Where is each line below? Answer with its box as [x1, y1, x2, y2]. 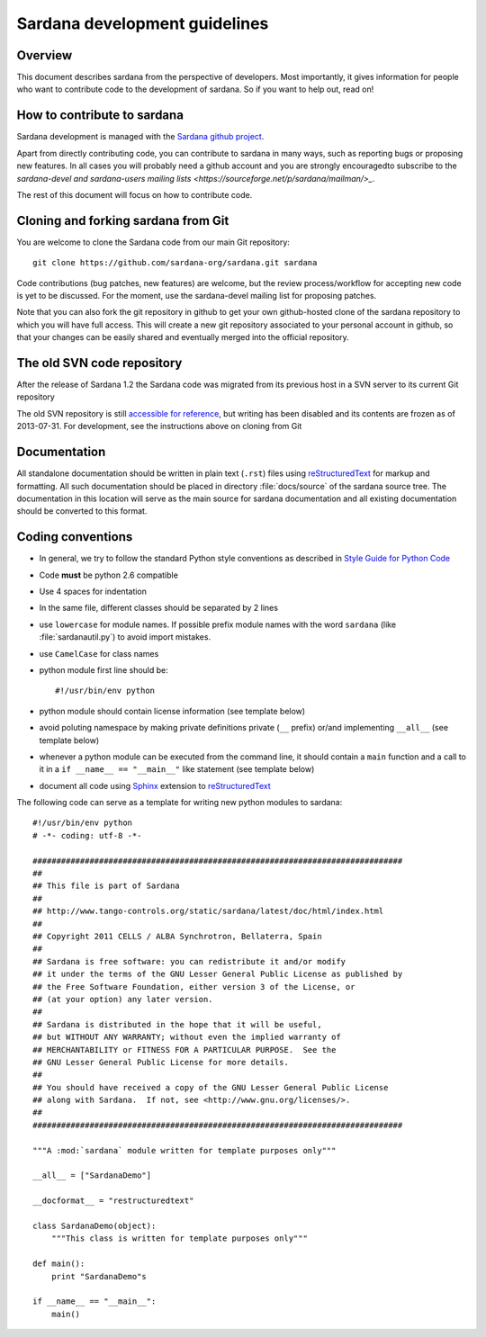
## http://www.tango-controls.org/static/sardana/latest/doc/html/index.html [32, 906, 384, 917]
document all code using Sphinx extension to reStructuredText [39, 780, 272, 791]
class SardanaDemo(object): [32, 1220, 157, 1231]
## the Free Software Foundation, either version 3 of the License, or [32, 982, 355, 992]
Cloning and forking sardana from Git [16, 212, 229, 229]
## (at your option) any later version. [32, 994, 213, 1004]
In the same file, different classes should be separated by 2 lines [39, 603, 279, 614]
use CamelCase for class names [39, 648, 159, 659]
